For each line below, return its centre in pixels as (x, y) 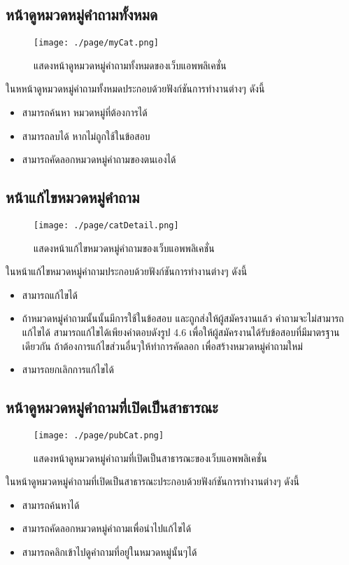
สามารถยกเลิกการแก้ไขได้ (68, 369)
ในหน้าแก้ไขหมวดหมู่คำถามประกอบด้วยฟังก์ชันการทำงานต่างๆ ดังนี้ (127, 271)
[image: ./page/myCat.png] (96, 43)
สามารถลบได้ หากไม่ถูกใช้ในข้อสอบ (86, 135)
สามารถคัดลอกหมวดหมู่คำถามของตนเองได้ (99, 159)
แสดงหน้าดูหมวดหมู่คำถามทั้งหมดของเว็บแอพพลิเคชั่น (130, 65)
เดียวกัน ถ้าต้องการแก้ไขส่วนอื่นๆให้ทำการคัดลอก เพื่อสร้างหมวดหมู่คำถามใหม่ (162, 346)
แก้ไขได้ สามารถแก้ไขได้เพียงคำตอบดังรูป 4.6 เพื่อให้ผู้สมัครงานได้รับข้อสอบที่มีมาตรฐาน (181, 332)
